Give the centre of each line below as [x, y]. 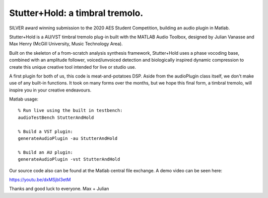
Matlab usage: [24, 99]
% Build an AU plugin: [46, 152]
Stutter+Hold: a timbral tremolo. [76, 13]
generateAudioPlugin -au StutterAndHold [68, 139]
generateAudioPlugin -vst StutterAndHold [69, 159]
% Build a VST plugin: [46, 131]
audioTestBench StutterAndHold [56, 117]
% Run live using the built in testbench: [70, 110]
